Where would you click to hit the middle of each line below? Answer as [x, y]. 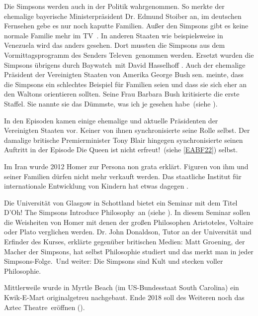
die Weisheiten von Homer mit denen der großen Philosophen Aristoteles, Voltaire [129, 222]
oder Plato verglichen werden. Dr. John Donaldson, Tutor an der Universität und [128, 232]
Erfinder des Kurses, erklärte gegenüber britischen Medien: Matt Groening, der [125, 242]
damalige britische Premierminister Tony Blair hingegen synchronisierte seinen [124, 140]
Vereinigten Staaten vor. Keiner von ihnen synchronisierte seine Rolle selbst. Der [127, 130]
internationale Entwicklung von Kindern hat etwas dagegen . [96, 186]
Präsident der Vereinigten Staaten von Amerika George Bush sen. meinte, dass [124, 74]
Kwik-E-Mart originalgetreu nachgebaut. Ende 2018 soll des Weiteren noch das [124, 297]
